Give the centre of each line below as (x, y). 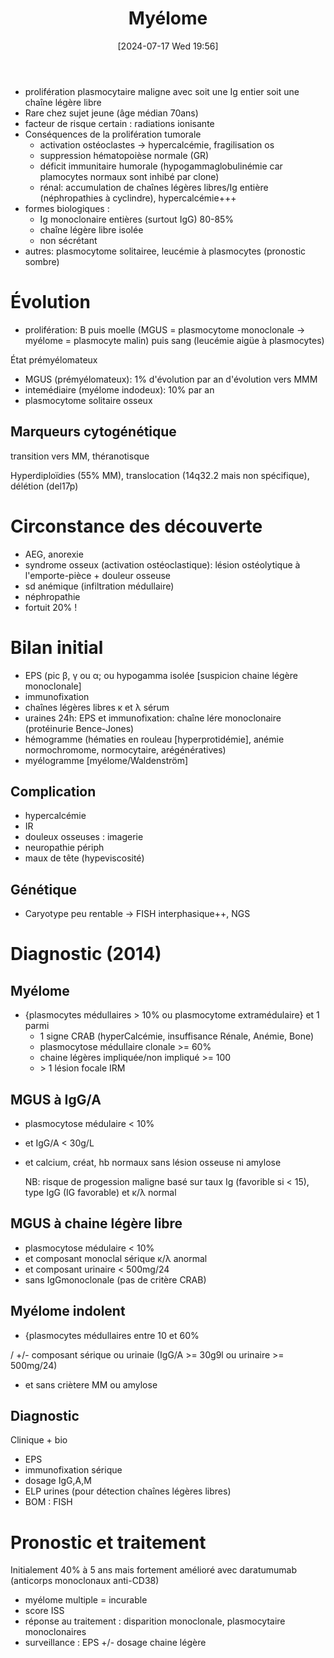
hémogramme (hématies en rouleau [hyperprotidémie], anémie (154, 739)
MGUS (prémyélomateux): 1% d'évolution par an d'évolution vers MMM (171, 379)
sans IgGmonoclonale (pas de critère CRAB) (115, 1279)
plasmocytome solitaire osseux (88, 400)
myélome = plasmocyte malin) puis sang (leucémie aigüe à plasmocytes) (174, 340)
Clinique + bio (39, 1440)
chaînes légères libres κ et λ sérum (97, 707)
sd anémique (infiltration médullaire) (99, 586)
